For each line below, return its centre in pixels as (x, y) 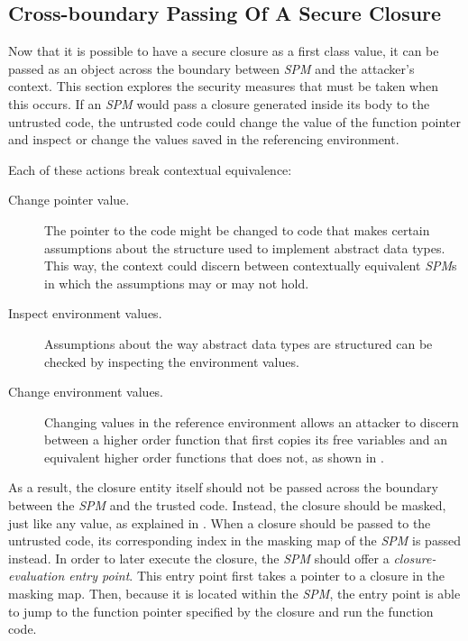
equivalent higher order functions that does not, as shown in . (214, 457)
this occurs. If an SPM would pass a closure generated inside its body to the (219, 103)
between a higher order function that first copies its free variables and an (246, 440)
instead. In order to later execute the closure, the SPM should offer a (199, 558)
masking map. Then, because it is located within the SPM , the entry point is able (234, 594)
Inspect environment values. (85, 313)
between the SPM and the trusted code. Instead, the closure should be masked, (227, 505)
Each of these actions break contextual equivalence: (150, 169)
